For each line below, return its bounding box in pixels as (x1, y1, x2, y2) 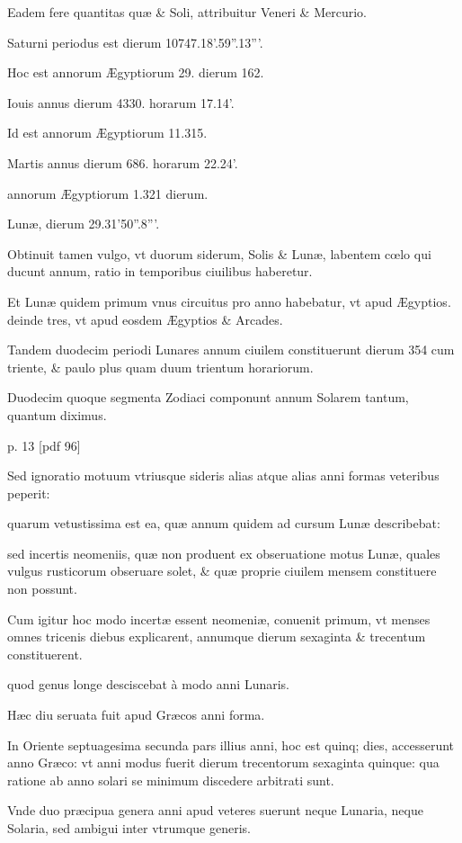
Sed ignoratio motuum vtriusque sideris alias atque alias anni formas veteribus (7, 466, 440, 485)
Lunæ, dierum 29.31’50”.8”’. (7, 214, 160, 233)
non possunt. (7, 579, 77, 598)
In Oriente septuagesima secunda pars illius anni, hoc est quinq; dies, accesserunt (7, 735, 455, 754)
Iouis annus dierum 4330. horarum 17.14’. (7, 93, 235, 112)
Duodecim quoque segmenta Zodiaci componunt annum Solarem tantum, (7, 388, 409, 407)
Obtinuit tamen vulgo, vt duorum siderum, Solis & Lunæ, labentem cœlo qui (7, 244, 431, 263)
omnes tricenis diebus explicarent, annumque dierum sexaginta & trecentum (7, 627, 426, 646)
